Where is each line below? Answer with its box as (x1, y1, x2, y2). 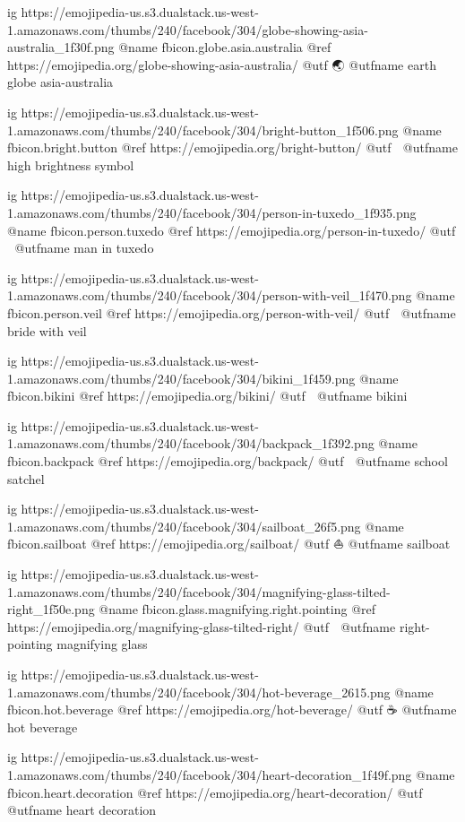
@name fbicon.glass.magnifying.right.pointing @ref (99, 600, 376, 619)
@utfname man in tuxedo (14, 238, 154, 257)
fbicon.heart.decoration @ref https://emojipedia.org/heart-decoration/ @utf (7, 783, 423, 801)
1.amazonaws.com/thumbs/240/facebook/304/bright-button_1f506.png (7, 120, 399, 139)
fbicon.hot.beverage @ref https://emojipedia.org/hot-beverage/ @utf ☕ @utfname (7, 700, 457, 719)
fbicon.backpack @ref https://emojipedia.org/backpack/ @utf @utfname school (7, 452, 448, 471)
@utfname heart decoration (7, 800, 157, 819)
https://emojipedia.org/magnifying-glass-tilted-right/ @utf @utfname (7, 617, 396, 636)
